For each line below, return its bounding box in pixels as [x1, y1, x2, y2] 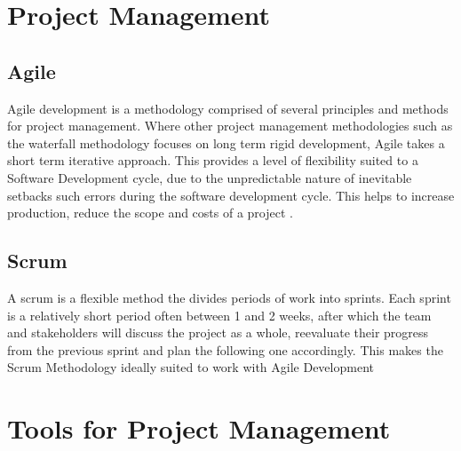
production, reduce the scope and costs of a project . [7, 203, 293, 222]
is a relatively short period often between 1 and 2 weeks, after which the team [7, 305, 432, 324]
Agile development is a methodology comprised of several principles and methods [7, 99, 449, 117]
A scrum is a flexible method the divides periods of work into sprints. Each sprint [7, 288, 451, 306]
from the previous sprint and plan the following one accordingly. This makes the [7, 340, 443, 359]
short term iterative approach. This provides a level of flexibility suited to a [7, 151, 418, 170]
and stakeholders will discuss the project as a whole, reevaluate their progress [7, 323, 429, 342]
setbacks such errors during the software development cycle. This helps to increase [7, 186, 455, 204]
